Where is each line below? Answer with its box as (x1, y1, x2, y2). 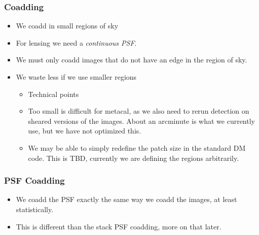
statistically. (16, 204, 54, 214)
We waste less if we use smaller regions (16, 72, 137, 82)
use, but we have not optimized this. (28, 125, 141, 136)
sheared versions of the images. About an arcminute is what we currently (28, 115, 255, 126)
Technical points (28, 88, 79, 99)
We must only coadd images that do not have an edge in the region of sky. (16, 54, 247, 65)
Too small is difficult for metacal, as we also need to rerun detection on (28, 106, 249, 116)
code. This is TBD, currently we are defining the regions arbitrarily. (28, 152, 239, 163)
